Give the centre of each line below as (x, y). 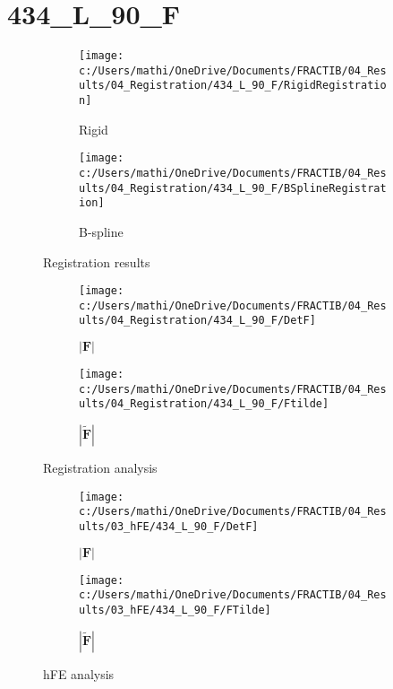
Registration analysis (100, 468)
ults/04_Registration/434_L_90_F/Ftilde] (204, 404)
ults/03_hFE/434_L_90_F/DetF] (169, 527)
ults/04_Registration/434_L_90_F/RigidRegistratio (233, 86)
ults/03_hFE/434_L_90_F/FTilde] (175, 610)
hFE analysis (79, 673)
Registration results (97, 262)
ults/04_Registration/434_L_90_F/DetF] (197, 321)
